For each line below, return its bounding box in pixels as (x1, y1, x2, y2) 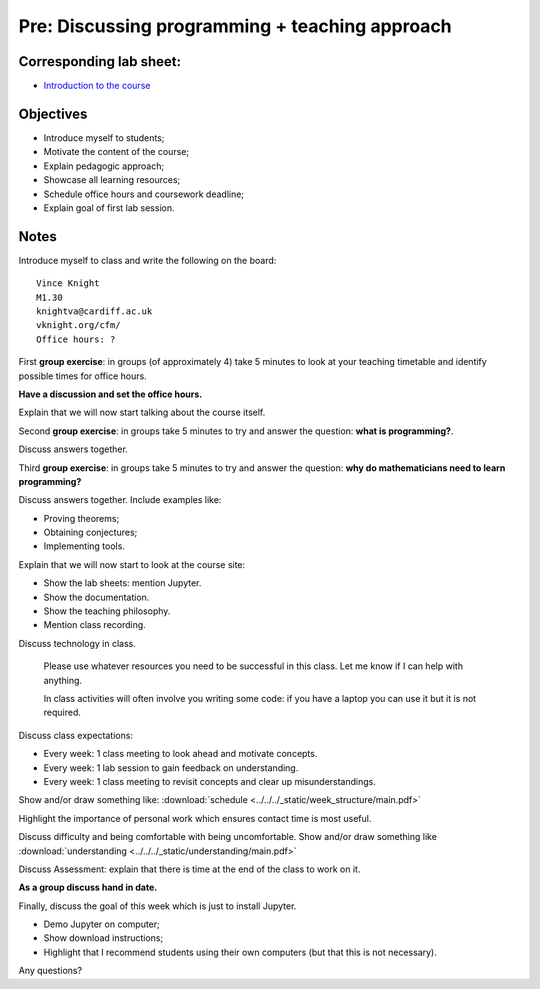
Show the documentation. (43, 591, 150, 603)
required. (43, 706, 82, 719)
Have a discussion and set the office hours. (18, 388, 203, 400)
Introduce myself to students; (43, 131, 165, 144)
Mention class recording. (43, 619, 147, 631)
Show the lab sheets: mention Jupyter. (43, 577, 202, 589)
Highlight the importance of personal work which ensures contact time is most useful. (18, 812, 372, 824)
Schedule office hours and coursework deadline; (43, 188, 245, 200)
